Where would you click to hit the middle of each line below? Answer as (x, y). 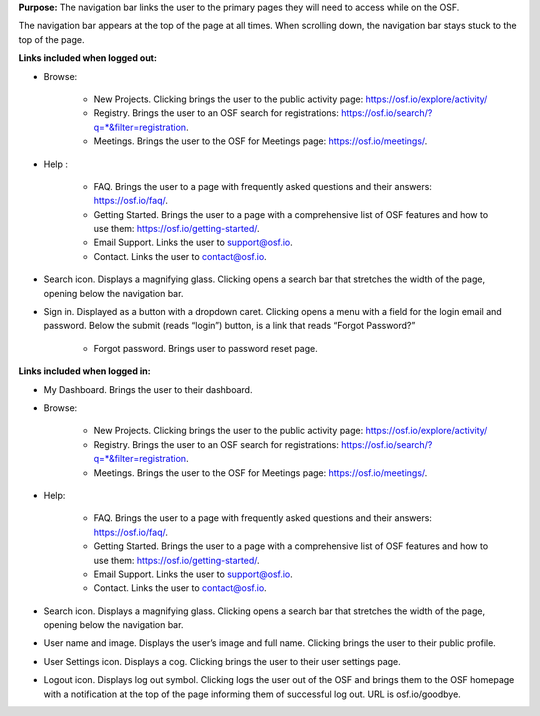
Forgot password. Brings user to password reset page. (206, 348)
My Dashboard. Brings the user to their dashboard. (148, 389)
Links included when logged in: (84, 371)
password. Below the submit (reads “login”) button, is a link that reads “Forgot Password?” (229, 326)
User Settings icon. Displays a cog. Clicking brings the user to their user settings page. (222, 661)
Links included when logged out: (87, 58)
